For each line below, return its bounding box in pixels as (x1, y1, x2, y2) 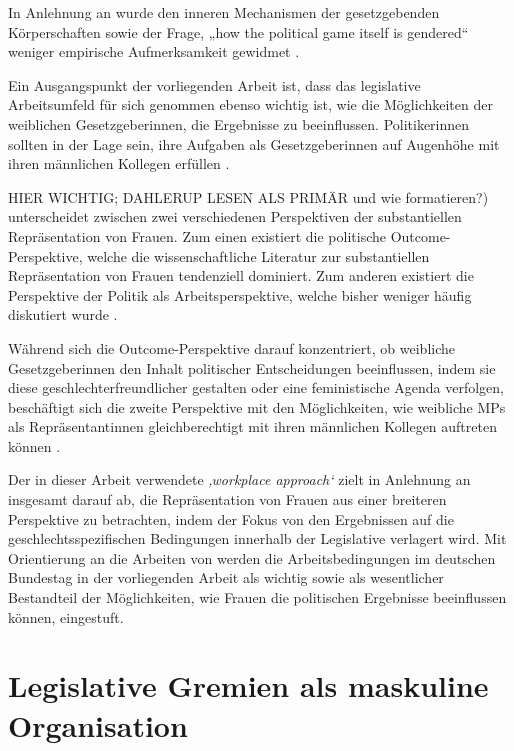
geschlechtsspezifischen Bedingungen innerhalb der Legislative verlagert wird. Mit (8, 528, 507, 549)
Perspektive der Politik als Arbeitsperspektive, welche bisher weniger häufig (8, 284, 472, 305)
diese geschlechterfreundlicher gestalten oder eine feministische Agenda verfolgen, (8, 377, 504, 398)
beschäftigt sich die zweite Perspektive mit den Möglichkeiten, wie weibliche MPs (8, 396, 506, 417)
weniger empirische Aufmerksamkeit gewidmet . (8, 41, 300, 62)
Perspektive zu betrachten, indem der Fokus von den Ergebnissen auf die (8, 508, 454, 529)
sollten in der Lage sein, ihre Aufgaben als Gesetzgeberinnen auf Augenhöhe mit (8, 133, 500, 154)
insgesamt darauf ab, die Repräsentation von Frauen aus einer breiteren (8, 489, 447, 510)
